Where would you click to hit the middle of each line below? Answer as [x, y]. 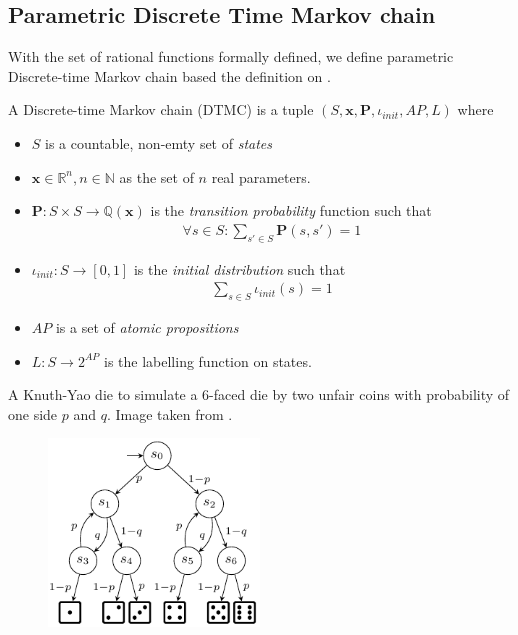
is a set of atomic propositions [147, 327]
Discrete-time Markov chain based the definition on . [169, 75]
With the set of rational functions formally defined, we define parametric [231, 56]
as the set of [156, 176]
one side [33, 413]
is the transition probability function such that [291, 210]
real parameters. [261, 176]
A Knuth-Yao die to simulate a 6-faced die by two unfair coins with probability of [259, 394]
